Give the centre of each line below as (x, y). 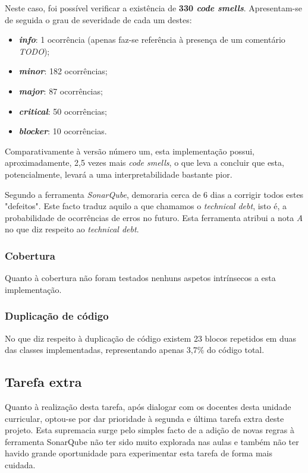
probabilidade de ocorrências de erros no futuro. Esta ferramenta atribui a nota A (154, 217)
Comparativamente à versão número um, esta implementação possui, (130, 151)
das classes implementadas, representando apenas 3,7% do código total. (135, 350)
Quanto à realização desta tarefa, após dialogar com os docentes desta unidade (148, 406)
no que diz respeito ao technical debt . (72, 229)
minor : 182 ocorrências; (63, 71)
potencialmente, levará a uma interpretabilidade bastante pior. (119, 174)
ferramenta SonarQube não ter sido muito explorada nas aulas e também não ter (152, 441)
